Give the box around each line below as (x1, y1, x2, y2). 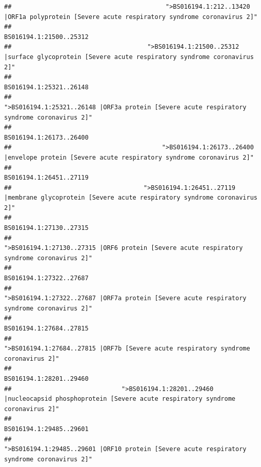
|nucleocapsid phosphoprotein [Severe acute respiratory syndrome (4, 395, 236, 403)
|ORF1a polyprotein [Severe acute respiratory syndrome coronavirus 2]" (4, 13, 257, 21)
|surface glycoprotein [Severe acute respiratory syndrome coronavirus (4, 53, 254, 61)
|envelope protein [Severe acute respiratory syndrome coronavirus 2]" (4, 153, 254, 161)
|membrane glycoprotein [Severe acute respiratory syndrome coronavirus (4, 194, 257, 202)
